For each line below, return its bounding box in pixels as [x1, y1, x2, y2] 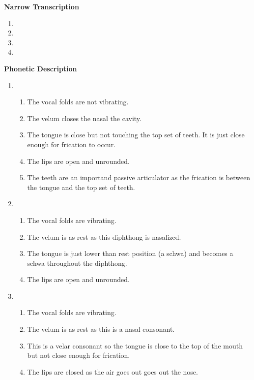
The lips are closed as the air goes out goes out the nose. [27, 366, 198, 377]
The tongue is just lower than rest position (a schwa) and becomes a [27, 248, 233, 258]
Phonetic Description [4, 63, 77, 73]
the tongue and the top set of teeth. [27, 182, 135, 192]
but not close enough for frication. [27, 350, 130, 360]
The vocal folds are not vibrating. [27, 96, 129, 107]
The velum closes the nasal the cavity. [27, 113, 141, 123]
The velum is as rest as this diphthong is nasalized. [27, 231, 181, 242]
